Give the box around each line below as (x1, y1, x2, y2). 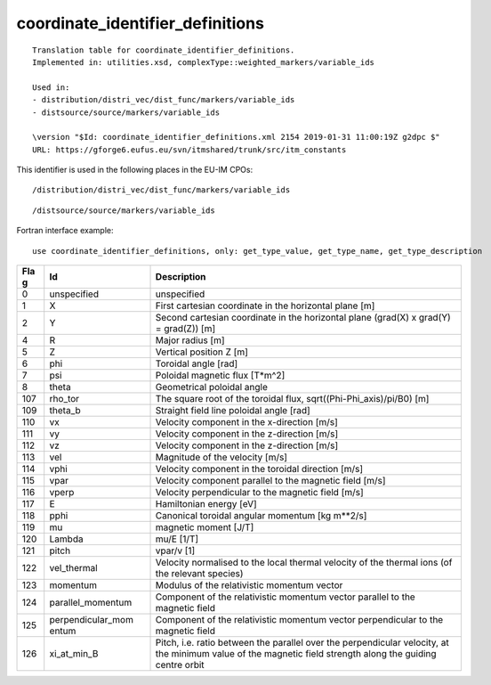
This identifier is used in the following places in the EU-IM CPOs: (16, 165, 254, 175)
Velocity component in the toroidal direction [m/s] (155, 463, 364, 476)
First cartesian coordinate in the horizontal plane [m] (155, 299, 375, 312)
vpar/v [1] (155, 544, 196, 557)
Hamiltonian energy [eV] (155, 498, 257, 510)
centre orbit (155, 659, 205, 672)
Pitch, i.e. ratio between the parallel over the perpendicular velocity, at (155, 637, 449, 649)
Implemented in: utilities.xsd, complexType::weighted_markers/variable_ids (32, 57, 375, 67)
